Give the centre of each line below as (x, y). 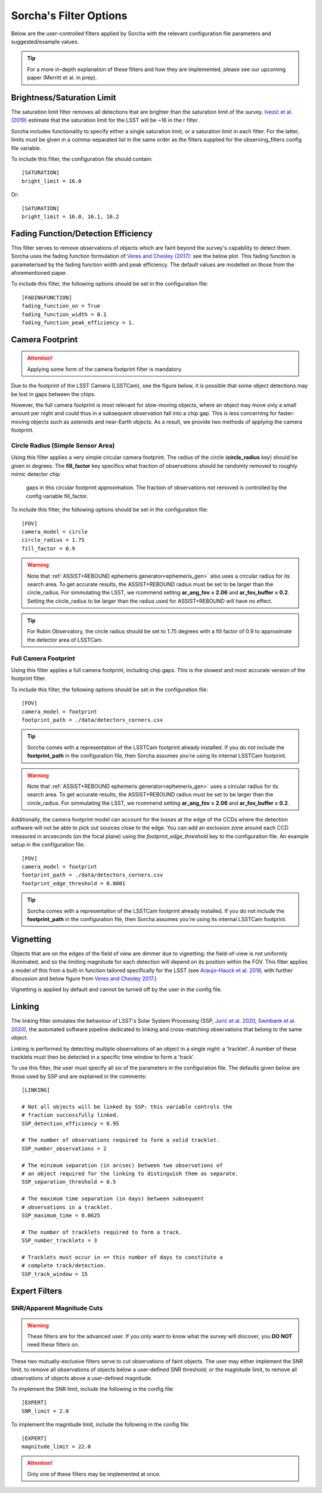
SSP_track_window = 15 (55, 1274)
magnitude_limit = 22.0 (56, 1446)
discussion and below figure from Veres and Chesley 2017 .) (84, 979)
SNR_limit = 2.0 (45, 1411)
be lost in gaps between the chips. (53, 394)
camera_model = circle (55, 531)
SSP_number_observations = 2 (64, 1148)
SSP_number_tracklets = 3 (60, 1241)
